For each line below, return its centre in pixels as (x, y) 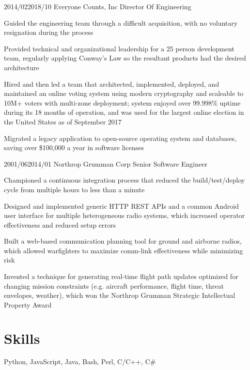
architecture (22, 67)
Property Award (28, 304)
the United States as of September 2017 (63, 121)
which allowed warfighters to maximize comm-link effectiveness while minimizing (124, 250)
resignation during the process (49, 32)
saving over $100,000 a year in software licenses (74, 147)
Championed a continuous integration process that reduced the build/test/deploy (125, 180)
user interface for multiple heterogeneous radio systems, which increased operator (125, 215)
